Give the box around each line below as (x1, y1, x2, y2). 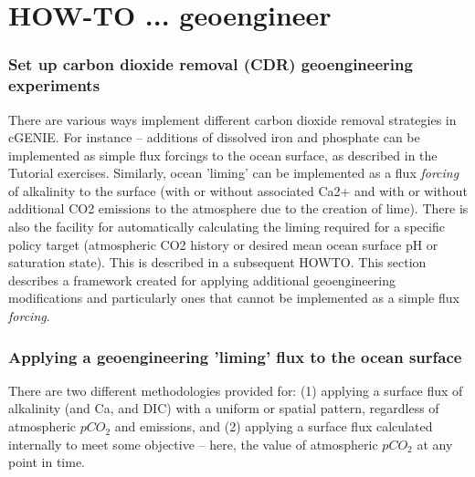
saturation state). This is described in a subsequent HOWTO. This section (8, 253, 427, 272)
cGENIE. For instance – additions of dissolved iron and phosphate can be (8, 128, 420, 147)
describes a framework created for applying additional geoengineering (8, 270, 396, 289)
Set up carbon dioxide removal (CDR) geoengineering (8, 53, 413, 76)
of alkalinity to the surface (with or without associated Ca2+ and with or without (8, 181, 468, 200)
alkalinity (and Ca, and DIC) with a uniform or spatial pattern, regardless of (8, 399, 439, 418)
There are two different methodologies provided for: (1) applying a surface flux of (8, 380, 463, 399)
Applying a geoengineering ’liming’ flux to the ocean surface (8, 345, 462, 368)
